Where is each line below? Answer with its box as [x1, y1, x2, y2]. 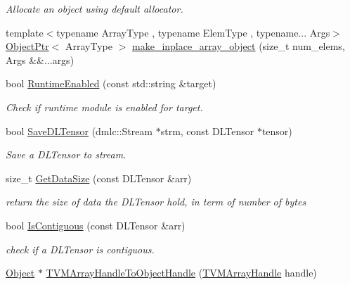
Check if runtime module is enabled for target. [6, 99, 203, 114]
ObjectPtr [6, 39, 49, 53]
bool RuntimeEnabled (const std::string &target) [6, 76, 216, 91]
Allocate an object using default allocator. [6, 1, 183, 15]
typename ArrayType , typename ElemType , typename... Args [56, 25, 330, 39]
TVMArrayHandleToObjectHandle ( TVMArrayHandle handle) [46, 265, 317, 280]
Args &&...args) [6, 52, 74, 67]
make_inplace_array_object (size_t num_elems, [132, 39, 345, 53]
